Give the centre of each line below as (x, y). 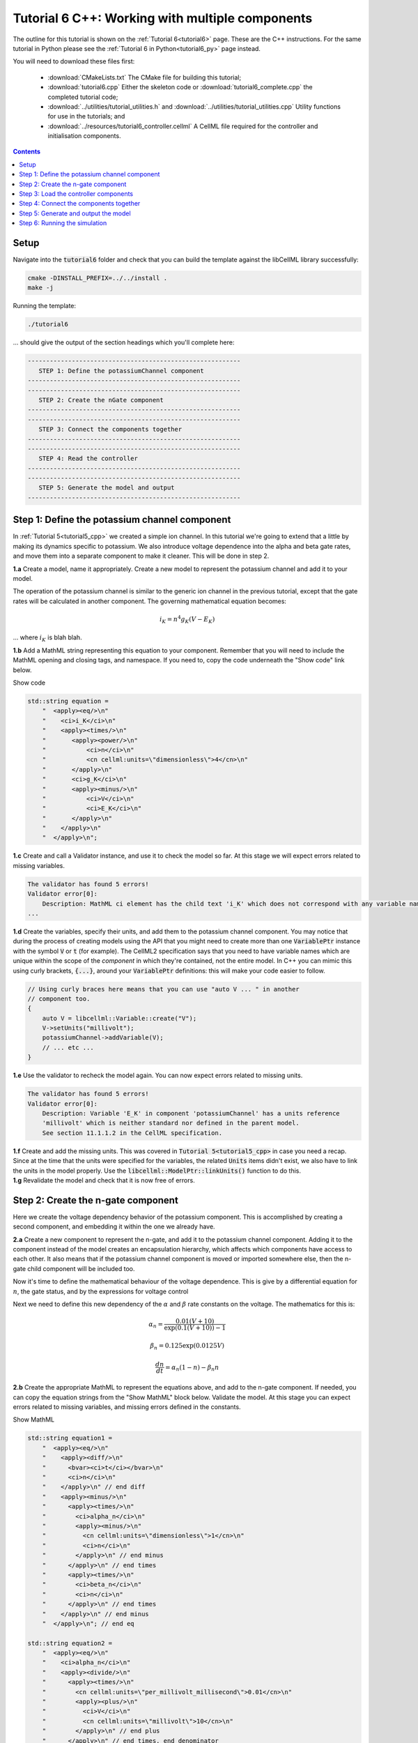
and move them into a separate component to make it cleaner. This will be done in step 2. (141, 556)
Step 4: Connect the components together (80, 204)
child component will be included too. (81, 1268)
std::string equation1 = (70, 1438)
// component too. (59, 998)
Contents (27, 152)
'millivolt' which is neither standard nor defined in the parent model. (171, 1123)
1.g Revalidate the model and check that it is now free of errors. (104, 1180)
